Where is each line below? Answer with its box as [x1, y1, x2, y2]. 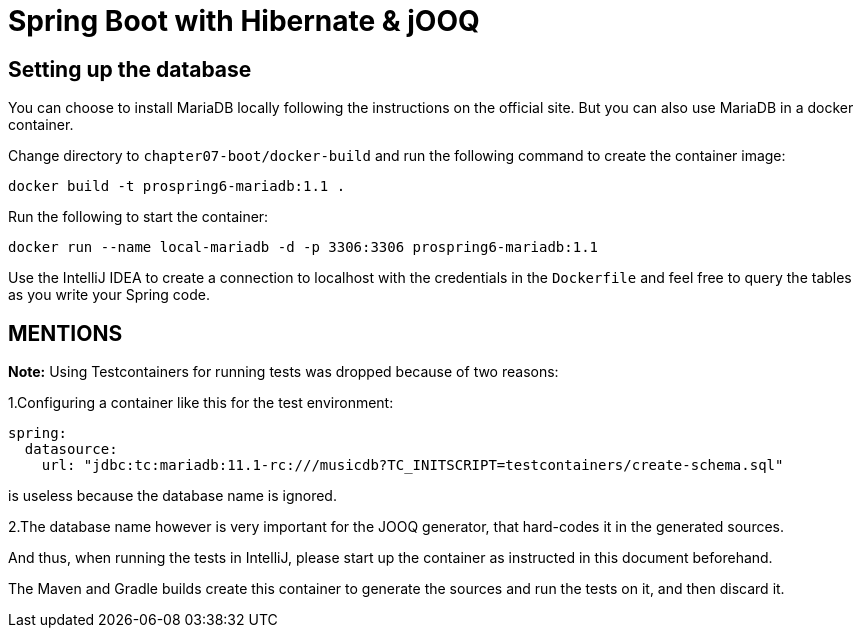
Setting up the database [8, 56, 252, 82]
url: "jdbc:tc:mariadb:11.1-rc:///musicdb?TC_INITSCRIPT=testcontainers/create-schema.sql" [41, 457, 784, 474]
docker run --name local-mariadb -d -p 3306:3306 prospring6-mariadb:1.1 [8, 239, 599, 256]
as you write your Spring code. [8, 286, 210, 304]
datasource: [24, 441, 118, 458]
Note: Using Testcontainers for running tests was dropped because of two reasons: [8, 363, 559, 381]
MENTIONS [8, 320, 123, 346]
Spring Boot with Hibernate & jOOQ [8, 4, 480, 38]
